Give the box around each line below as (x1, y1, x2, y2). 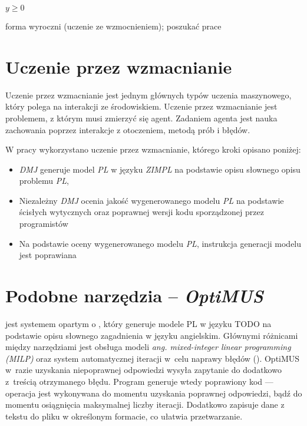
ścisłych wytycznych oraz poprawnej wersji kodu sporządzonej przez (19, 206, 264, 218)
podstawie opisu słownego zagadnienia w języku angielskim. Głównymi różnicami (5, 329, 298, 341)
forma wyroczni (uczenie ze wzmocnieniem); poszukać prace (5, 20, 222, 32)
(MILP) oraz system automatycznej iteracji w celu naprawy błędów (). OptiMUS (5, 352, 300, 364)
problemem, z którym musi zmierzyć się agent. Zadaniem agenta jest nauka (5, 111, 278, 124)
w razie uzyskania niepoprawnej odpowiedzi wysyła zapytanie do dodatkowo (5, 364, 282, 376)
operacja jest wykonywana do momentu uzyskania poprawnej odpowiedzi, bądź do (5, 387, 302, 399)
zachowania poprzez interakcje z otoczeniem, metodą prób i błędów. (5, 123, 250, 136)
